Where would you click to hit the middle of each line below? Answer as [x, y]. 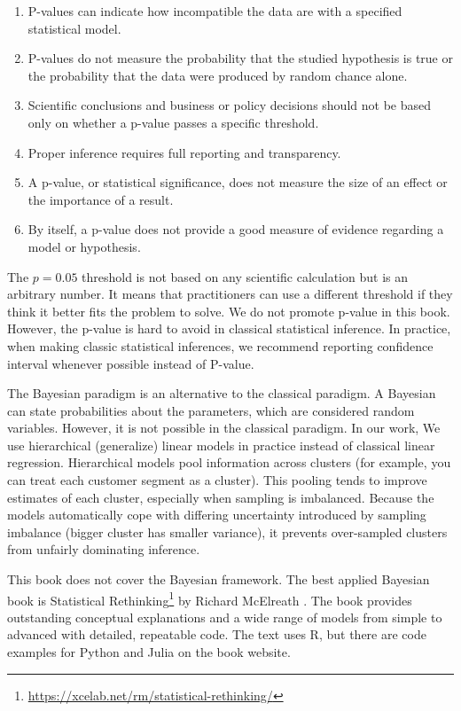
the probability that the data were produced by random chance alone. [218, 75]
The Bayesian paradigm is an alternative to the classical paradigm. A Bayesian [222, 393]
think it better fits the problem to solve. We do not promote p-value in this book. [229, 311]
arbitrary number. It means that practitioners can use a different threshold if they [230, 294]
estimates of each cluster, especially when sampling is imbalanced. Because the [221, 497]
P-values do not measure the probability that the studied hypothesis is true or [240, 58]
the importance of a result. [101, 199]
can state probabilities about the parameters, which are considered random [211, 410]
